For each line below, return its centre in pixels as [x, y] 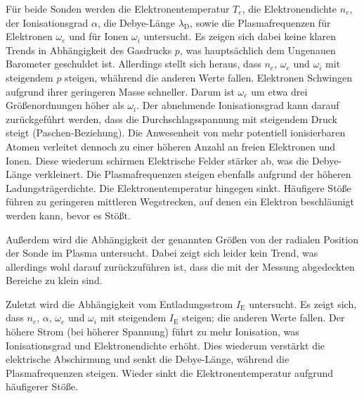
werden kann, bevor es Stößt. [68, 215]
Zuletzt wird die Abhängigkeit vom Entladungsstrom [119, 303]
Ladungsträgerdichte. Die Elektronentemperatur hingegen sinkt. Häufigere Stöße [178, 187]
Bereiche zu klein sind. [54, 280]
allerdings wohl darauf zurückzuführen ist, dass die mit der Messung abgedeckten [180, 266]
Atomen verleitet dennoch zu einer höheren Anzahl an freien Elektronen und [171, 146]
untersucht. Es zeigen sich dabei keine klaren [240, 36]
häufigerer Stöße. [42, 386]
